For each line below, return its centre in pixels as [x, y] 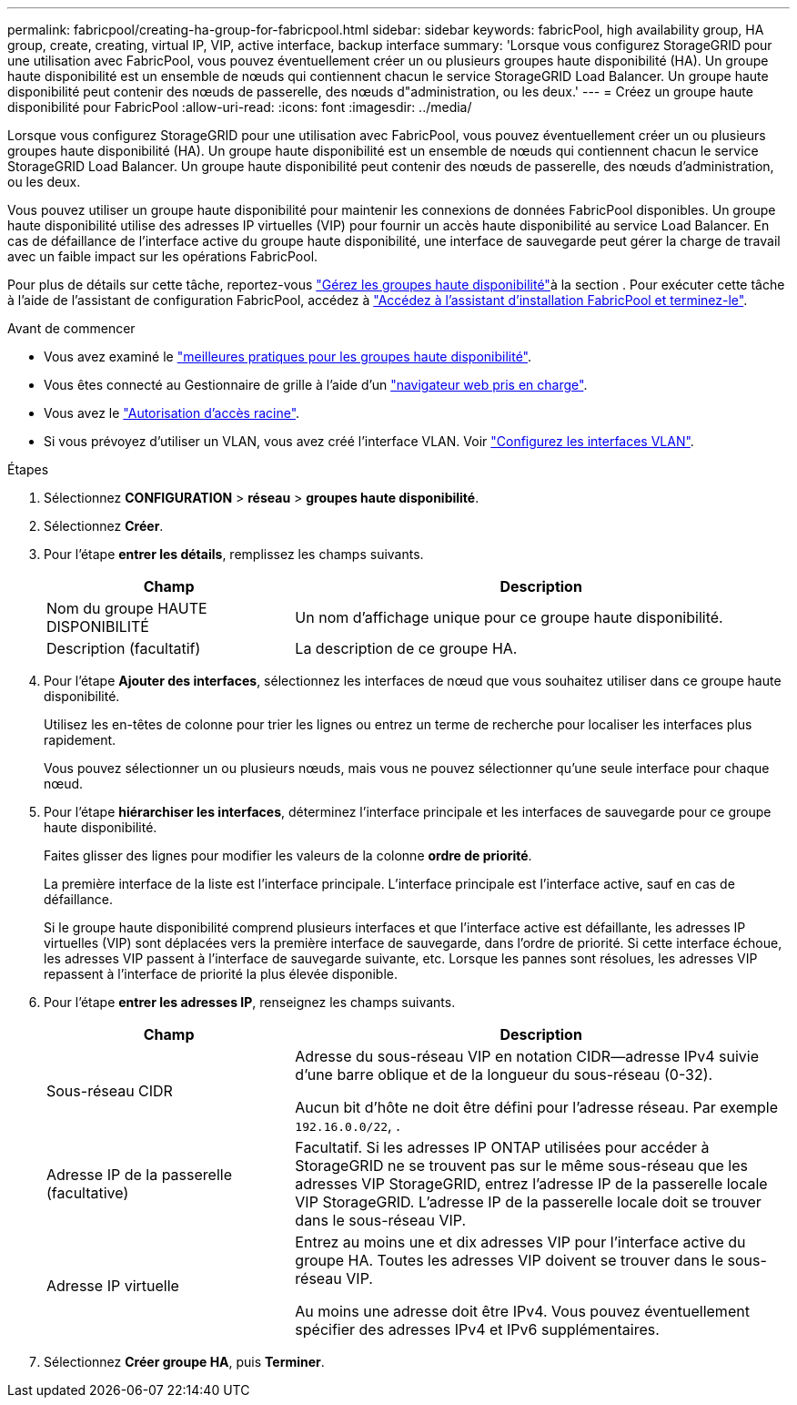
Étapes [28, 469]
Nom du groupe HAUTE [127, 608]
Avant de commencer [71, 328]
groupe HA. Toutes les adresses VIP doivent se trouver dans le [509, 1260]
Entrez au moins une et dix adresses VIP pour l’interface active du [520, 1242]
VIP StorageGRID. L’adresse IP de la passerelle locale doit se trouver [528, 1202]
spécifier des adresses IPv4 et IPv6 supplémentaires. [477, 1329]
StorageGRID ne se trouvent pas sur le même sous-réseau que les [521, 1166]
